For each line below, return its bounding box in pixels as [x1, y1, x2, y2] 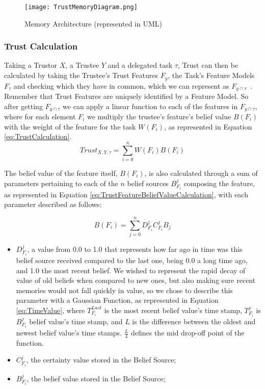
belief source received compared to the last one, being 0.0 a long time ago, [16, 254, 248, 265]
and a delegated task [108, 60, 173, 70]
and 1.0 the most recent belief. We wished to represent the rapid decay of [16, 265, 246, 275]
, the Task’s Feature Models [168, 70, 255, 81]
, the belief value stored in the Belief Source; [26, 373, 166, 383]
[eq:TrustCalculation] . [4, 131, 72, 142]
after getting [4, 100, 43, 111]
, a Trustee [65, 60, 99, 70]
